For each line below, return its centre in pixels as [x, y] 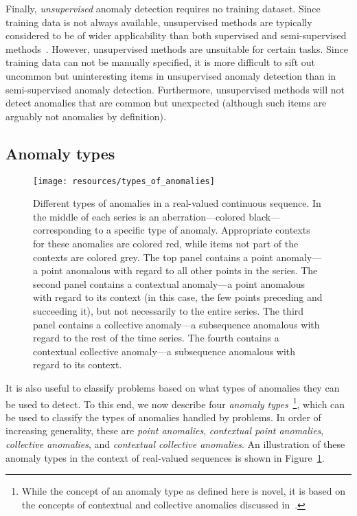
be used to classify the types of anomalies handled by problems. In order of [163, 417]
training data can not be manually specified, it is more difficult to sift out [161, 62]
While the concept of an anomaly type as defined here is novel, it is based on [184, 491]
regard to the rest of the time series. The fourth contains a [156, 338]
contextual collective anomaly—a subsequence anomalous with [164, 351]
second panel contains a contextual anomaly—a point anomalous [169, 283]
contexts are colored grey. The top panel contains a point [153, 257]
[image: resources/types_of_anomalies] [124, 181]
